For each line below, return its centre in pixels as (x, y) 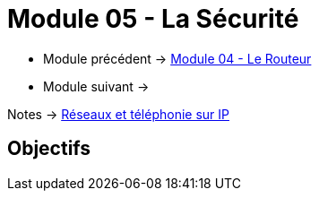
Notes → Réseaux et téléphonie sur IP (118, 114)
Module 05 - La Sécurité (153, 19)
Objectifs (49, 149)
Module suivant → (96, 86)
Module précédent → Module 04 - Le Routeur (177, 58)
